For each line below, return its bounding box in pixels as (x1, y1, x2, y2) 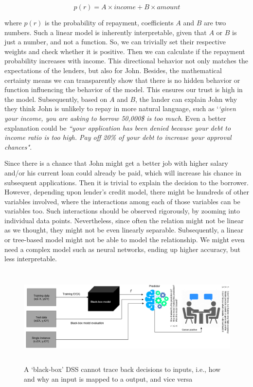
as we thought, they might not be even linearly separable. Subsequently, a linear (4, 225, 244, 235)
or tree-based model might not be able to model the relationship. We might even (4, 234, 245, 245)
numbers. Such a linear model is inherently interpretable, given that (4, 27, 207, 37)
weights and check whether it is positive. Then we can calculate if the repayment (4, 46, 245, 56)
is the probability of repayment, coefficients (44, 18, 174, 27)
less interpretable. (4, 253, 57, 264)
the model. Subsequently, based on (4, 94, 108, 104)
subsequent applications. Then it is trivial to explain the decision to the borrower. (4, 177, 249, 187)
